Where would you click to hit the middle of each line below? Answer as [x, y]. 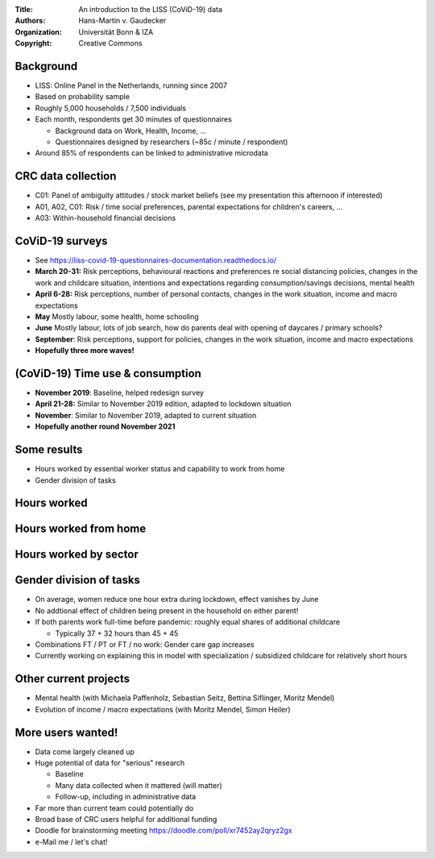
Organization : [38, 31]
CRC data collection [66, 176]
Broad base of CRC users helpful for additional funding [126, 819]
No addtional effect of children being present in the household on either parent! [167, 610]
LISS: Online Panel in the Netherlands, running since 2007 [131, 85]
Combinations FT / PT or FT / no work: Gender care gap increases [145, 645]
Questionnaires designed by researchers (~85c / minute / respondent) [172, 142]
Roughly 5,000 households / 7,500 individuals [111, 108]
